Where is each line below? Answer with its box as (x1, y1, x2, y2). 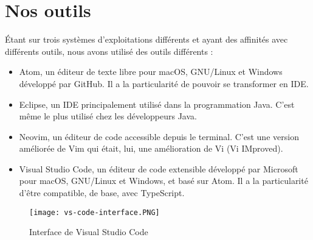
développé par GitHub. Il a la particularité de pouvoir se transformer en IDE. (19, 77, 309, 90)
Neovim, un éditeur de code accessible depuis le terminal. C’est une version (19, 130, 299, 143)
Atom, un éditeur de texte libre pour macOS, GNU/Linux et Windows (19, 65, 283, 78)
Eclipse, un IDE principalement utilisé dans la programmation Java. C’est (19, 97, 295, 110)
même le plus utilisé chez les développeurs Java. (19, 110, 197, 122)
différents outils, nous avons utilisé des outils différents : (5, 44, 213, 57)
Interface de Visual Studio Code (29, 225, 148, 238)
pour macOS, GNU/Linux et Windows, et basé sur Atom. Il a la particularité (19, 174, 308, 187)
